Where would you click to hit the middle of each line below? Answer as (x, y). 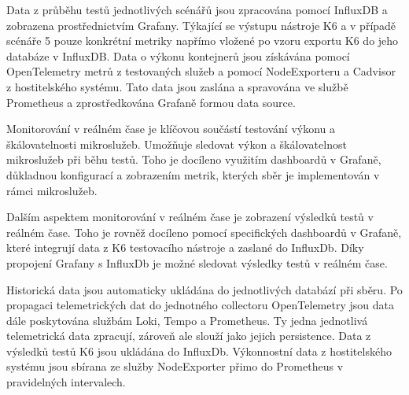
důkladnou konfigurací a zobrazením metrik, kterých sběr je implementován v (193, 174)
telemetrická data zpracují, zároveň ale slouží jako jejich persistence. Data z (189, 336)
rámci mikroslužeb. (52, 190)
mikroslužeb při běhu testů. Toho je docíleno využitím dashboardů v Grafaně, (194, 159)
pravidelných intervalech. (66, 382)
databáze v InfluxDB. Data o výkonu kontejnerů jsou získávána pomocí (178, 55)
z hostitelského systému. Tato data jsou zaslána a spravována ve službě (177, 86)
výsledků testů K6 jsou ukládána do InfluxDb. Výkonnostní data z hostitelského (199, 351)
